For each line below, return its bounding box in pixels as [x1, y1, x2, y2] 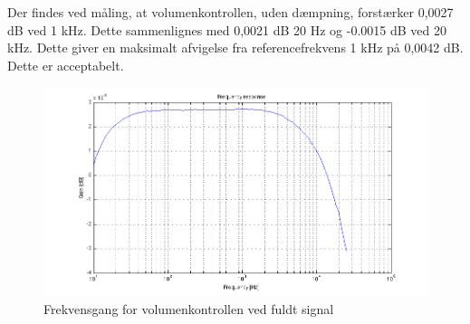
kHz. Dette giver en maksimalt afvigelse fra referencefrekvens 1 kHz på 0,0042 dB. [7, 38, 464, 57]
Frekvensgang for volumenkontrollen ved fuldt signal [43, 299, 334, 318]
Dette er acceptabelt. [7, 55, 124, 74]
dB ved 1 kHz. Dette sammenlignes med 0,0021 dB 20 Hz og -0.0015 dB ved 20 [7, 20, 447, 39]
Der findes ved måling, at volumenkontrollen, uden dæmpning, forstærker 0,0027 [7, 3, 454, 21]
